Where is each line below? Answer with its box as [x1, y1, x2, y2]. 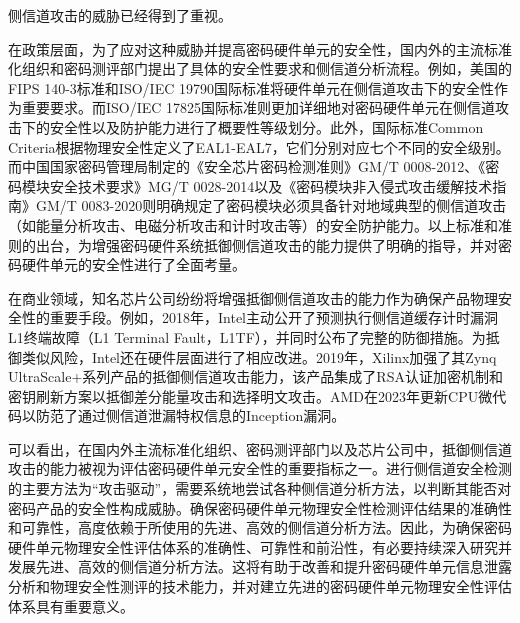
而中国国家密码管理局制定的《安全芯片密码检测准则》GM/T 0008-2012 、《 [8, 156, 486, 177]
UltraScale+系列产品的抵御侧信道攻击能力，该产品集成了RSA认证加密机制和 [8, 366, 503, 387]
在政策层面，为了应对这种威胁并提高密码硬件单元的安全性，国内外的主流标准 [8, 38, 512, 59]
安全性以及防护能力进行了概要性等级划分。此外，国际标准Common [49, 116, 484, 137]
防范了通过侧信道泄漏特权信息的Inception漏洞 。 [35, 405, 346, 426]
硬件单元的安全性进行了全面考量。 [21, 254, 246, 275]
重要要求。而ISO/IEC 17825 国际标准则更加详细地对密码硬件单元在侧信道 [21, 97, 496, 118]
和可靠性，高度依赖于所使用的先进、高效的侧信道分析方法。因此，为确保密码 [8, 517, 512, 538]
